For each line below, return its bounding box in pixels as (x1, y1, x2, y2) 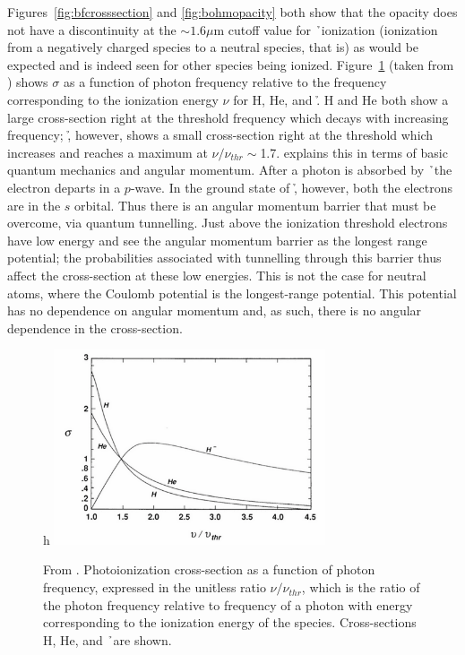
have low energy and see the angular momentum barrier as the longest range (7, 230, 427, 249)
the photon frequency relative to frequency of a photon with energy (43, 595, 413, 614)
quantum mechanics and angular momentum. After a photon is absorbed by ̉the (7, 160, 452, 179)
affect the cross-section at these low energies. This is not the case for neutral (7, 265, 426, 284)
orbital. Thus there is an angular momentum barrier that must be (74, 195, 436, 214)
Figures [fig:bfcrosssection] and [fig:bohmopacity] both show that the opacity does (7, 3, 458, 21)
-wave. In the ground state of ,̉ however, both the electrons (130, 177, 453, 196)
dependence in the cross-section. (7, 318, 183, 337)
